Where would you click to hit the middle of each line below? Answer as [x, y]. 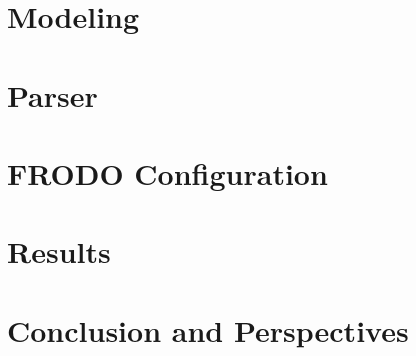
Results [59, 251]
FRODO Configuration [167, 172]
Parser [52, 94]
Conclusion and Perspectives [208, 329]
